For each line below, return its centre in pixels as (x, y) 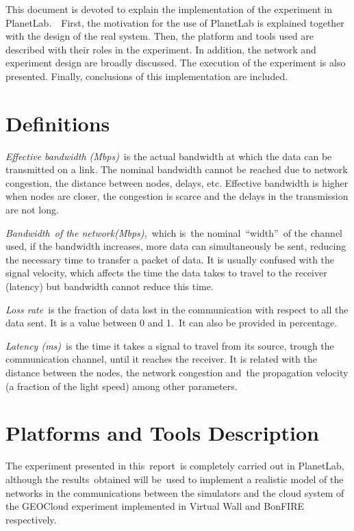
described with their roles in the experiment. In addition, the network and (161, 49)
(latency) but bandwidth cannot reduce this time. (110, 286)
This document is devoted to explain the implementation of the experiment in (169, 9)
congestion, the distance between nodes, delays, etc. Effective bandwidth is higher (177, 182)
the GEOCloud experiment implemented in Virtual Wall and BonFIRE (155, 506)
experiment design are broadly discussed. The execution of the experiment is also (176, 63)
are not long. (32, 210)
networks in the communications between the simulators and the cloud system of (175, 492)
